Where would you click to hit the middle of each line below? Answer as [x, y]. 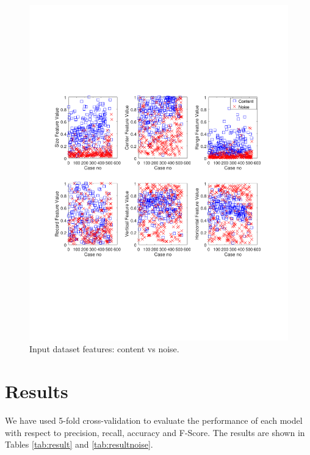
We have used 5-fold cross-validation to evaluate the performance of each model [154, 420]
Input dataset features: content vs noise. [104, 349]
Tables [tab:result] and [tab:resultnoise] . [79, 444]
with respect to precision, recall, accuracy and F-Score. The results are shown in [155, 432]
